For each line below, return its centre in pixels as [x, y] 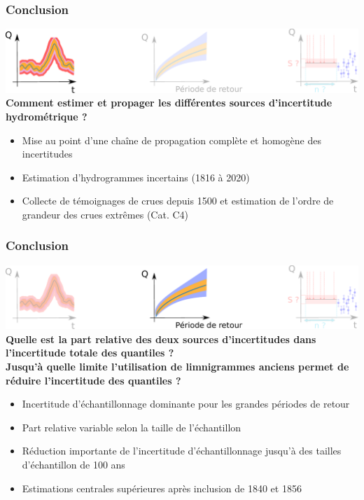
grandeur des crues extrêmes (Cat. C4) [105, 214]
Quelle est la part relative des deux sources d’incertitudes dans [161, 339]
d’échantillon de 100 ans [73, 465]
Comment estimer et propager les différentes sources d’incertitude [169, 103]
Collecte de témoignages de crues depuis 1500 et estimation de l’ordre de [178, 201]
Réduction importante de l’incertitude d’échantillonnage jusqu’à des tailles [182, 451]
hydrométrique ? [47, 116]
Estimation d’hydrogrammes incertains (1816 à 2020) [136, 177]
